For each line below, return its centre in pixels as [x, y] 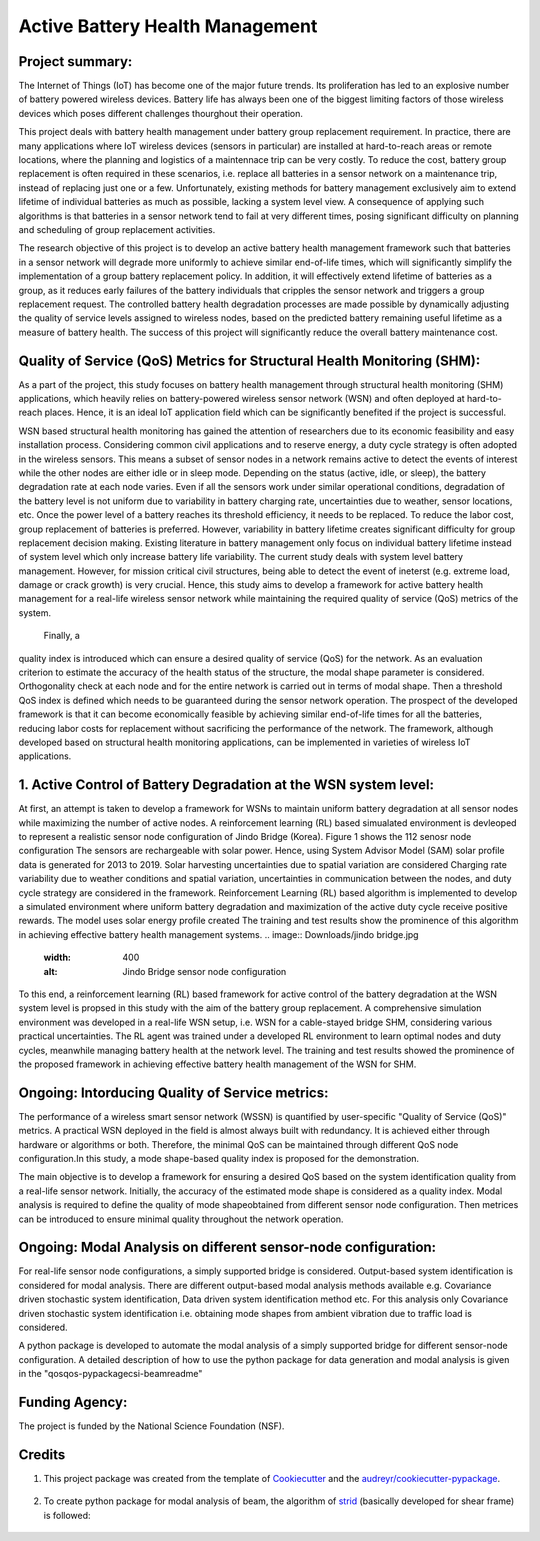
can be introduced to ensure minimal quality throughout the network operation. [181, 1219]
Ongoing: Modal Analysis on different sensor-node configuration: [227, 1247]
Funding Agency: [73, 1402]
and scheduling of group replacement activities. [117, 229]
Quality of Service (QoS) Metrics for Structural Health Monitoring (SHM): [249, 360]
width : [57, 957]
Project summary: [75, 61]
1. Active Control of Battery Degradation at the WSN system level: [226, 785]
